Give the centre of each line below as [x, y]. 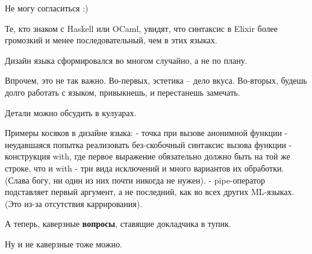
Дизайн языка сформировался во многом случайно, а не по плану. [126, 60]
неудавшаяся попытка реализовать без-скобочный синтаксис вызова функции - [148, 144]
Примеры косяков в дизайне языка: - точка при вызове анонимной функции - [146, 133]
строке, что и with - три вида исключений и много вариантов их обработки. [145, 168]
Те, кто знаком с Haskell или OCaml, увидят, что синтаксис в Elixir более [141, 28]
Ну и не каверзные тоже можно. [64, 243]
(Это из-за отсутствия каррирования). [74, 203]
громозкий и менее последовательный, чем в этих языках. [111, 40]
